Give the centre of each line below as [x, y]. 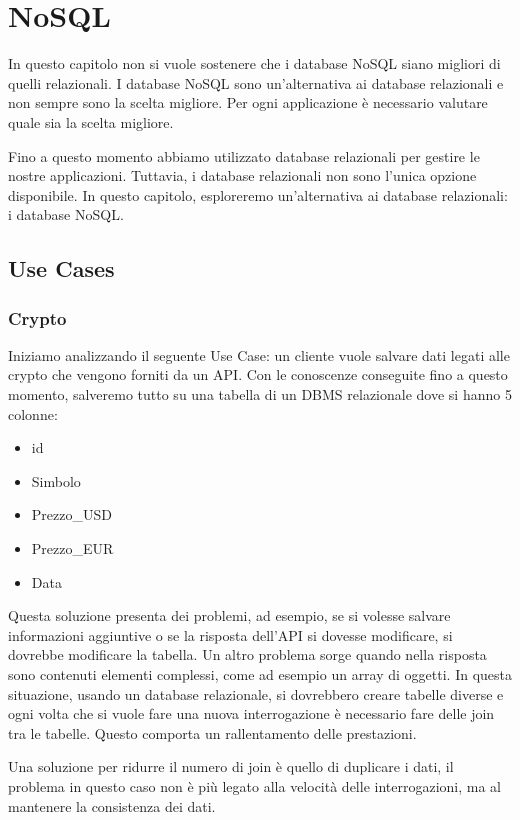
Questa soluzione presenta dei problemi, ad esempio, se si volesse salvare [229, 615]
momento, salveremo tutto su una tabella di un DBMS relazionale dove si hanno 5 [260, 394]
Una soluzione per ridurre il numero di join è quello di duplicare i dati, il [231, 766]
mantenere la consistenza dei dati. [112, 805]
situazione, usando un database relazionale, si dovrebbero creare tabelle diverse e [256, 693]
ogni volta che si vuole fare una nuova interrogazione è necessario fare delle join [251, 713]
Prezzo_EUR [72, 548]
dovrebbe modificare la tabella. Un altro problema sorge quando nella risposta [247, 654]
